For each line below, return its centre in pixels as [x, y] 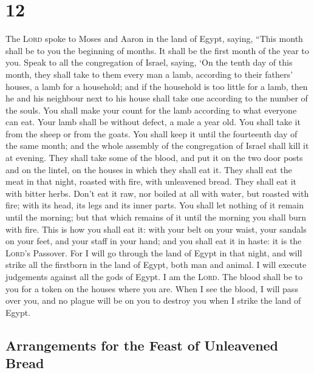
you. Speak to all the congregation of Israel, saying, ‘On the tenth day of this [149, 62]
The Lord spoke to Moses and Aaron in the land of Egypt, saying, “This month [154, 39]
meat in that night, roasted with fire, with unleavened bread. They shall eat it [151, 181]
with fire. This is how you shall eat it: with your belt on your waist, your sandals [156, 229]
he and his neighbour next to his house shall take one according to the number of [157, 98]
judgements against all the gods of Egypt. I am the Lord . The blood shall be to [154, 276]
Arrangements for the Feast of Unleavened [142, 345]
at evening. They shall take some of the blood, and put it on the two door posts [154, 158]
